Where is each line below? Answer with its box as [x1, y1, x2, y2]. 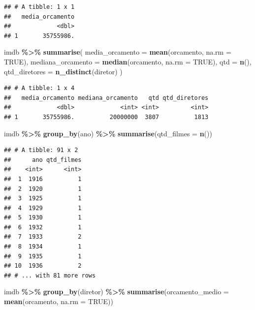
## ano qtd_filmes [4, 156, 82, 163]
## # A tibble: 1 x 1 [4, 3, 75, 10]
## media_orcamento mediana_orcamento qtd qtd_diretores [4, 94, 209, 101]
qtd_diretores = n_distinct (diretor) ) [4, 66, 123, 76]
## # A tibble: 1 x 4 [4, 85, 75, 92]
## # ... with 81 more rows [4, 272, 96, 279]
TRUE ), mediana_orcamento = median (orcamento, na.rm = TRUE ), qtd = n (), [4, 56, 252, 66]
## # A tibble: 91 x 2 [4, 147, 78, 154]
